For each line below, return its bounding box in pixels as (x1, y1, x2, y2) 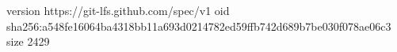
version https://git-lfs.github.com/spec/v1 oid (6, 2, 230, 18)
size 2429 (6, 33, 50, 50)
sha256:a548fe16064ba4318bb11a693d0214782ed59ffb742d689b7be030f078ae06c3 (6, 17, 391, 34)
